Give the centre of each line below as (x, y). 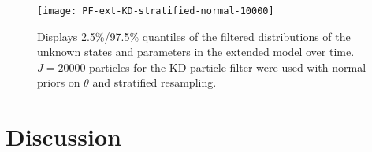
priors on (59, 82)
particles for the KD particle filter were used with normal (228, 67)
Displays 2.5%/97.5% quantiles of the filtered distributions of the (194, 36)
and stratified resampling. (154, 82)
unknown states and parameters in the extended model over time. (196, 52)
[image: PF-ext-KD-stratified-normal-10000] (156, 11)
